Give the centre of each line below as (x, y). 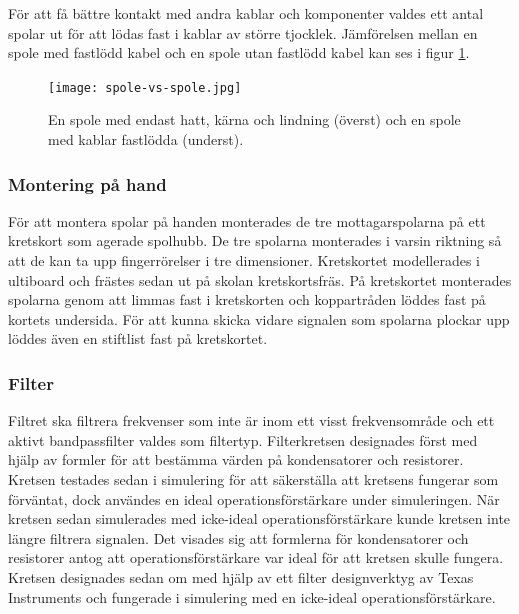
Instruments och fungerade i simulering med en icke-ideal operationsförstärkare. (252, 596)
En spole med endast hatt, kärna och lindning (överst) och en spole (254, 119)
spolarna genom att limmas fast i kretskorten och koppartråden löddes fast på (247, 299)
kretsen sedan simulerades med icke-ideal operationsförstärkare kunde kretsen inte (259, 518)
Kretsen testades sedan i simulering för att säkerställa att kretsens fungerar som (253, 479)
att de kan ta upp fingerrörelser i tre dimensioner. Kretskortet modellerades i (244, 260)
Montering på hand (87, 183)
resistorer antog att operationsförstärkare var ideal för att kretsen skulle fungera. (256, 557)
